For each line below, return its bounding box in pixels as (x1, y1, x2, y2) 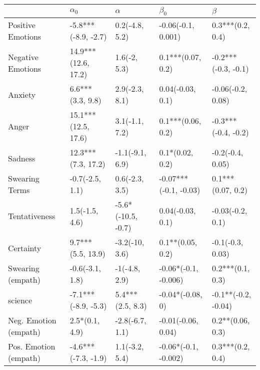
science (8, 294, 32, 306)
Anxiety (8, 88, 36, 100)
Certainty (8, 242, 41, 254)
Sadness (8, 152, 35, 164)
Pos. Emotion (8, 340, 55, 352)
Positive (8, 19, 35, 31)
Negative (8, 51, 38, 63)
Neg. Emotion (8, 314, 56, 326)
